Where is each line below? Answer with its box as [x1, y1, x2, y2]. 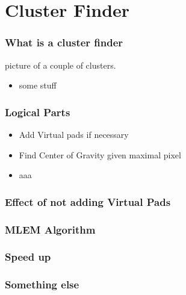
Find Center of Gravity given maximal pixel [19, 148, 181, 161]
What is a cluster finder [5, 35, 123, 50]
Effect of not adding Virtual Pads [5, 194, 171, 209]
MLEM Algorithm [5, 222, 96, 237]
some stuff [19, 79, 57, 92]
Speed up [5, 249, 51, 264]
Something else [5, 277, 79, 292]
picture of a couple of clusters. [5, 58, 116, 71]
